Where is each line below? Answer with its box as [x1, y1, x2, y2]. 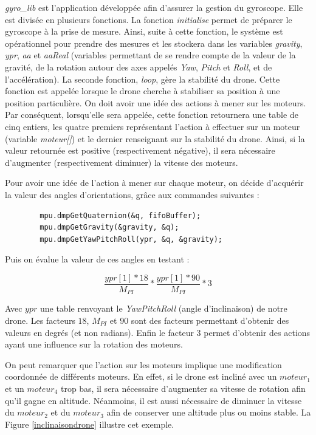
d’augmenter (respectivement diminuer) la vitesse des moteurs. [5, 156, 238, 168]
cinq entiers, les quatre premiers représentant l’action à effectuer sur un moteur [5, 120, 300, 132]
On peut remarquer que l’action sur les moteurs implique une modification [5, 358, 282, 371]
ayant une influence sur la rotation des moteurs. [5, 338, 183, 351]
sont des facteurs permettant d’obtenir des [131, 313, 289, 326]
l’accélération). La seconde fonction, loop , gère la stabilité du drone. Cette [5, 72, 280, 85]
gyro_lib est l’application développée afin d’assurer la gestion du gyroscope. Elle [5, 1, 303, 13]
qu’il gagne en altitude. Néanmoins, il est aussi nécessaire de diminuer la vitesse [5, 394, 302, 406]
